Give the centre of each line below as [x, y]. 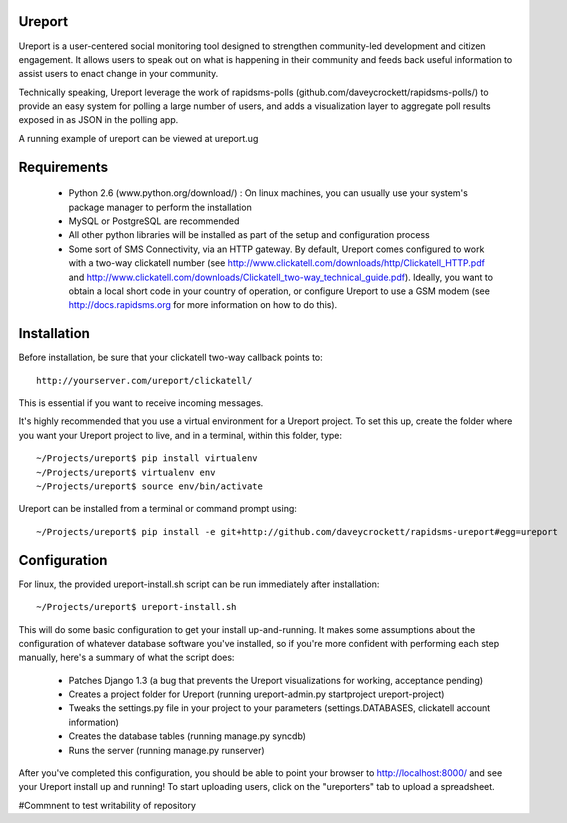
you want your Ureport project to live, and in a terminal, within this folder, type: [180, 435]
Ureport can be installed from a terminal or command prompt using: [157, 509]
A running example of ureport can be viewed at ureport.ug [138, 138]
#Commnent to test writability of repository [107, 805]
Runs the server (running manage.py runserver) [166, 750]
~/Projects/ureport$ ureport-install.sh [136, 607]
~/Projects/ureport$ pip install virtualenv [147, 458]
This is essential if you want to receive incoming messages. [141, 403]
